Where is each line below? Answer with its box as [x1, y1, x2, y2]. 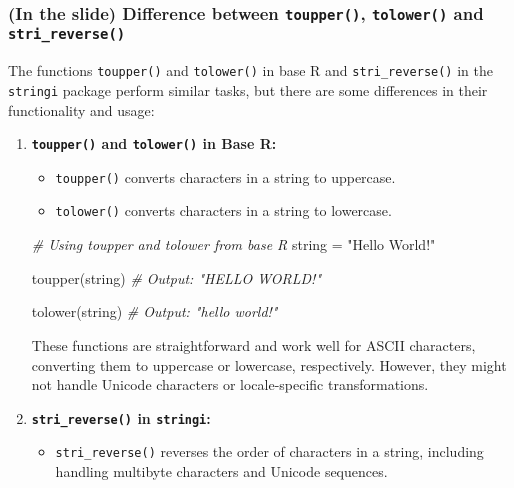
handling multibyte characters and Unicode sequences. [55, 461, 388, 482]
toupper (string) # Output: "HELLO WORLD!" [31, 267, 322, 288]
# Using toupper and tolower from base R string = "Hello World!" [31, 234, 436, 255]
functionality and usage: [8, 99, 155, 120]
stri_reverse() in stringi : [31, 407, 211, 428]
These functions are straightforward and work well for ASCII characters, [31, 334, 476, 355]
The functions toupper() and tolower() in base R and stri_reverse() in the [8, 60, 493, 81]
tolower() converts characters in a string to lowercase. [55, 200, 392, 221]
